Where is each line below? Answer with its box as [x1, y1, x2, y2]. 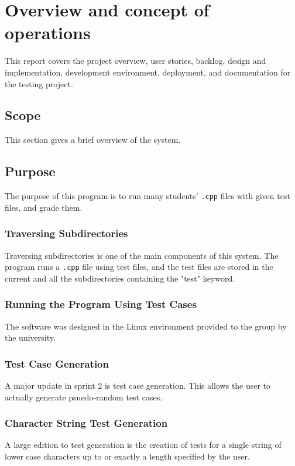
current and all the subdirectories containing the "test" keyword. [5, 272, 235, 284]
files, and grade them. [5, 201, 83, 213]
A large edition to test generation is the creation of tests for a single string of [5, 438, 282, 451]
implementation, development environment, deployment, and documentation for [5, 66, 291, 78]
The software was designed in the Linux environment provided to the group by [5, 320, 287, 332]
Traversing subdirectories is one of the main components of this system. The [5, 249, 279, 261]
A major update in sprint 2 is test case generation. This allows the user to [5, 379, 271, 392]
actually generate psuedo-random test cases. [5, 390, 163, 403]
